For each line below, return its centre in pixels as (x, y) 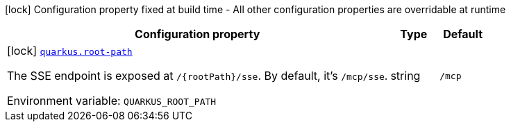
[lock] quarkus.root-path (70, 51)
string (405, 76)
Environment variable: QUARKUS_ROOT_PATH (112, 101)
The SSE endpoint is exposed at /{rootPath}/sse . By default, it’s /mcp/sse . (198, 76)
